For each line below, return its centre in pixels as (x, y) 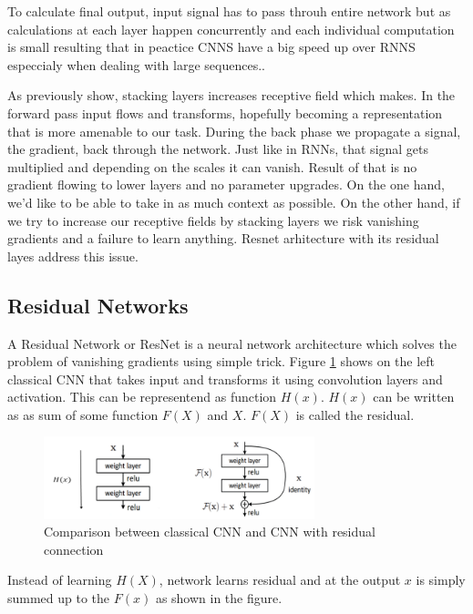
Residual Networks (98, 305)
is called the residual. (355, 414)
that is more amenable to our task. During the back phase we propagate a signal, (234, 131)
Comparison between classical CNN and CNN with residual (210, 532)
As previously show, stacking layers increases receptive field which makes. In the (231, 95)
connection (74, 549)
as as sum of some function (83, 414)
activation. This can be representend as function (142, 397)
